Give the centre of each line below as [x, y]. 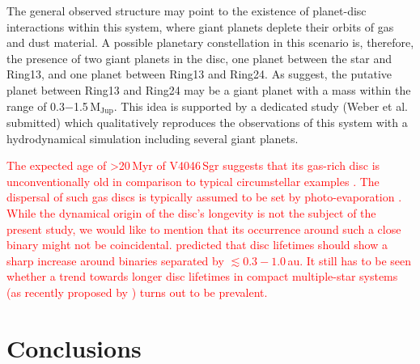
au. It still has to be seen [350, 260]
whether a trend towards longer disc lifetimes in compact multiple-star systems [202, 276]
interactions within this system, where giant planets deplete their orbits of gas [200, 26]
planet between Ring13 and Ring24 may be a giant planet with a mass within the [209, 89]
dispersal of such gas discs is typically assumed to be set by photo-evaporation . [204, 197]
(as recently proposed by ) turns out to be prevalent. [137, 292]
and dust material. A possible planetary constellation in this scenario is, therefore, [210, 42]
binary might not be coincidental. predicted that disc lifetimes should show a [197, 245]
